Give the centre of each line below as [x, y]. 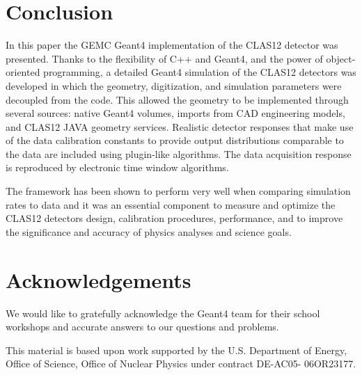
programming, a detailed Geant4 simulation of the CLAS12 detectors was [200, 72]
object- [341, 58]
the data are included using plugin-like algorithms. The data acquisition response [179, 153]
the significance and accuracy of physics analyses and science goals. [149, 231]
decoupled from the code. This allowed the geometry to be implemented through [177, 99]
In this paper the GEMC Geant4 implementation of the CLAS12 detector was [172, 45]
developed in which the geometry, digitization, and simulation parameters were [174, 85]
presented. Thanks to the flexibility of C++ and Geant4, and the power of [164, 58]
